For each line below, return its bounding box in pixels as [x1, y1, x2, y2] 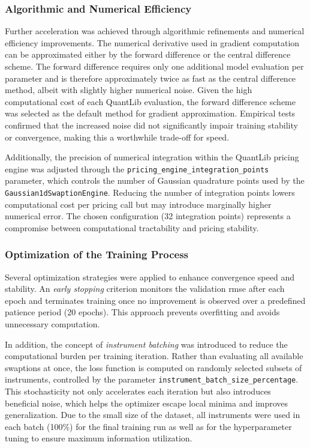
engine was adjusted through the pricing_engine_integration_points [5, 162, 269, 175]
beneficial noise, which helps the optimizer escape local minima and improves [5, 396, 288, 409]
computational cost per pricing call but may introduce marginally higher [5, 198, 272, 210]
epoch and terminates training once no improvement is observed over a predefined [5, 294, 306, 306]
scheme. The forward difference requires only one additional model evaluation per [5, 60, 304, 72]
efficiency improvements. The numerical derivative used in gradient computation [5, 36, 300, 49]
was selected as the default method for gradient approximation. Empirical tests [5, 107, 296, 120]
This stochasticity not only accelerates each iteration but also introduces [5, 385, 271, 398]
